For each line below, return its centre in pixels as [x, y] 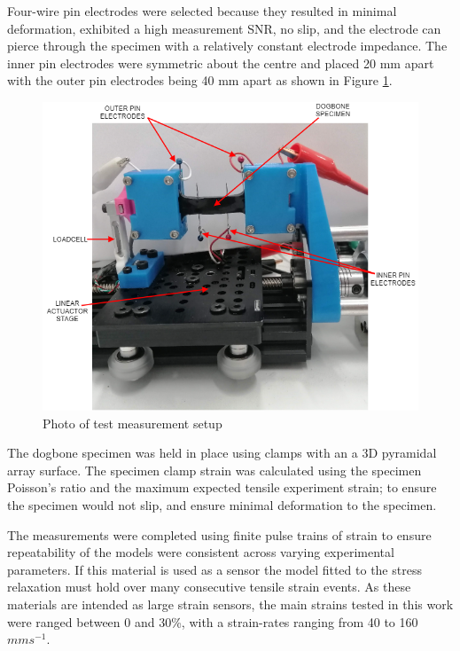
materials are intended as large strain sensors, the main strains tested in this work [230, 604]
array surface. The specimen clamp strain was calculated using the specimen [214, 470]
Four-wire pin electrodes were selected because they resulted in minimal [202, 11]
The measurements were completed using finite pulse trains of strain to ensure [219, 534]
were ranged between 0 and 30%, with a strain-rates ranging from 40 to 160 [213, 621]
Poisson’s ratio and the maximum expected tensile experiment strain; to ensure [222, 487]
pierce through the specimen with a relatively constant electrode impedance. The [227, 46]
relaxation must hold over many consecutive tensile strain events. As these [209, 587]
